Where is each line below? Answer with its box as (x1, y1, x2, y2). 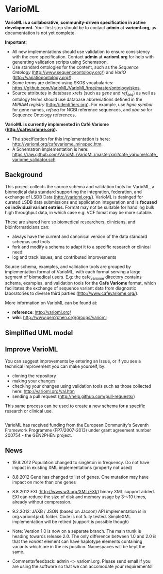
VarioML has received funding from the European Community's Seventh (5, 422, 149, 428)
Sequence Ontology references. (12, 112, 76, 118)
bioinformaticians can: (5, 224, 49, 230)
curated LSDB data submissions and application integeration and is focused (5, 199, 157, 205)
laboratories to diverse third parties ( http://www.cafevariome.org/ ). (5, 290, 139, 296)
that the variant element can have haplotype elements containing (12, 538, 143, 544)
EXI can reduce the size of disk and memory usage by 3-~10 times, (12, 494, 147, 500)
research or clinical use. (5, 408, 53, 414)
